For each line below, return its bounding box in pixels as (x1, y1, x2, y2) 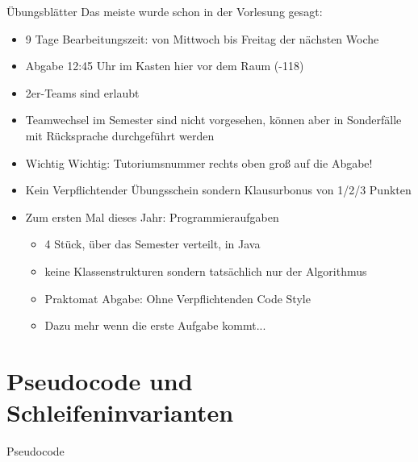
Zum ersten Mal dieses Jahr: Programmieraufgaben (25, 208, 279, 225)
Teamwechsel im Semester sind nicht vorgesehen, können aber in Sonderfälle (25, 111, 402, 128)
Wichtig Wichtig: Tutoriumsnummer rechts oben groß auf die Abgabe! (25, 154, 373, 171)
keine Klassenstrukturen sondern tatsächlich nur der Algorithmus (44, 262, 367, 279)
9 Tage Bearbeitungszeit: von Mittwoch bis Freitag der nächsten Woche (25, 30, 379, 47)
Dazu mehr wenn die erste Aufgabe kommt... (44, 317, 266, 334)
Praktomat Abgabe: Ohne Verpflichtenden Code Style (44, 289, 311, 306)
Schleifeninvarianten (6, 396, 234, 429)
